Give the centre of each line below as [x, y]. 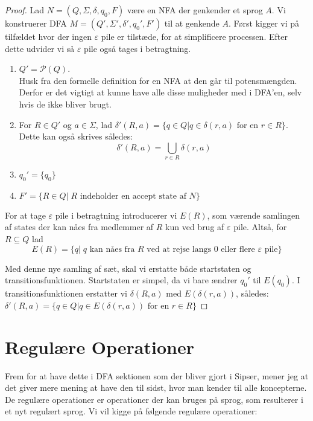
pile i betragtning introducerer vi [116, 215]
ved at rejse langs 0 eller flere [201, 249]
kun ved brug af [195, 227]
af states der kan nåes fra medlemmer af [79, 227]
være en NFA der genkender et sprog [195, 10]
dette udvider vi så [40, 48]
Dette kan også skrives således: [76, 136]
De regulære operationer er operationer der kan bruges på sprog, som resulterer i [154, 399]
